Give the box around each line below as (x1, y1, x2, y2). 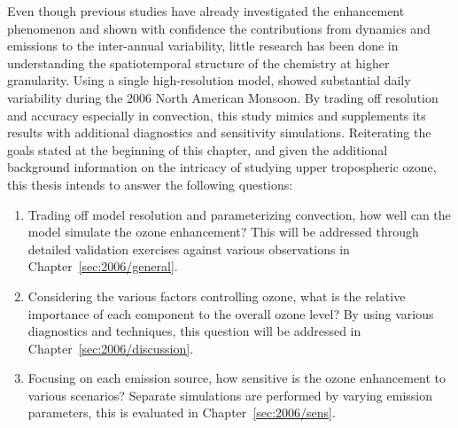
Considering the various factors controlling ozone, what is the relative (27, 286, 406, 305)
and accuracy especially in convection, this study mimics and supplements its (7, 105, 426, 124)
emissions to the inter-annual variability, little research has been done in (7, 36, 399, 55)
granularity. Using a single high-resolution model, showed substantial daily (7, 71, 411, 89)
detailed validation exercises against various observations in (27, 239, 350, 258)
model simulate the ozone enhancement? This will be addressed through (27, 222, 419, 241)
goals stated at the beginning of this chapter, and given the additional (7, 140, 388, 159)
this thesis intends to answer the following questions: (7, 175, 293, 193)
